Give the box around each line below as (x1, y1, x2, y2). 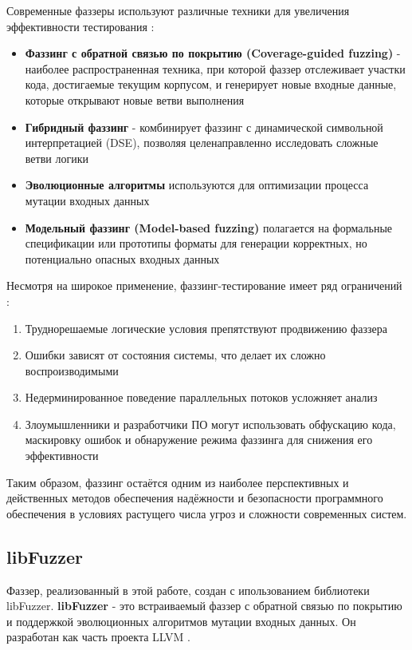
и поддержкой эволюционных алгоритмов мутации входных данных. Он (6, 612, 356, 629)
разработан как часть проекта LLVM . (6, 628, 190, 645)
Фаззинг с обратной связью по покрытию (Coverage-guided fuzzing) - (25, 45, 401, 61)
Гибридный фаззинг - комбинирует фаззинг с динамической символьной (25, 118, 383, 135)
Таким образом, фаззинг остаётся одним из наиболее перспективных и (6, 474, 349, 490)
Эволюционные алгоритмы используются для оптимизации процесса (25, 176, 369, 193)
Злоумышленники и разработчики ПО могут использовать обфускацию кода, (25, 415, 396, 432)
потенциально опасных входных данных (25, 250, 220, 267)
